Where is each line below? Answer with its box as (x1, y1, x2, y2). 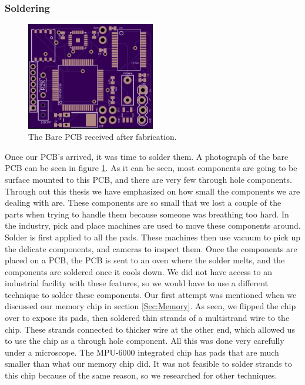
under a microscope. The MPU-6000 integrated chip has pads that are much (5, 346, 279, 358)
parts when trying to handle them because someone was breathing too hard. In (5, 207, 289, 220)
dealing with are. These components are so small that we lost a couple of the (5, 196, 281, 209)
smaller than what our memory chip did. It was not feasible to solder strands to (5, 357, 292, 370)
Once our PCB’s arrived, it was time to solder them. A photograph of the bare (5, 150, 289, 162)
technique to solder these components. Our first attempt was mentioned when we (5, 288, 297, 300)
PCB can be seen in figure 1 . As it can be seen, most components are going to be (5, 162, 297, 174)
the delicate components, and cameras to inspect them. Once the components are (5, 242, 297, 255)
